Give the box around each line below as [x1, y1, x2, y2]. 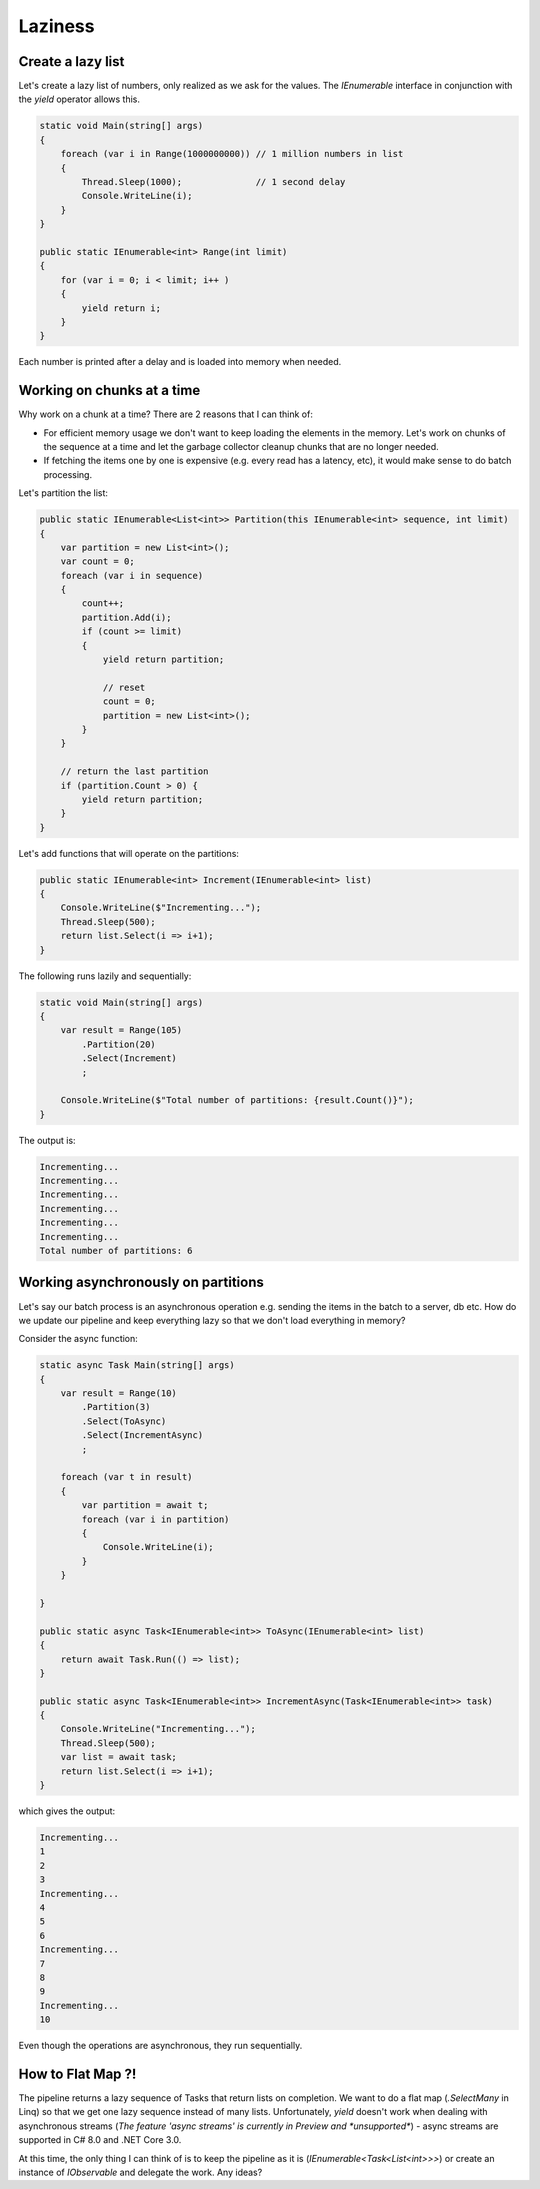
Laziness [18, 15, 95, 37]
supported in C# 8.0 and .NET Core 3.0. [18, 2134, 182, 2146]
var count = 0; [60, 556, 135, 567]
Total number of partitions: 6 [39, 1245, 194, 1257]
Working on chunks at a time [18, 382, 201, 399]
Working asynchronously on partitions [18, 1274, 265, 1291]
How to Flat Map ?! [18, 2065, 137, 2082]
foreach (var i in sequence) [60, 570, 204, 581]
